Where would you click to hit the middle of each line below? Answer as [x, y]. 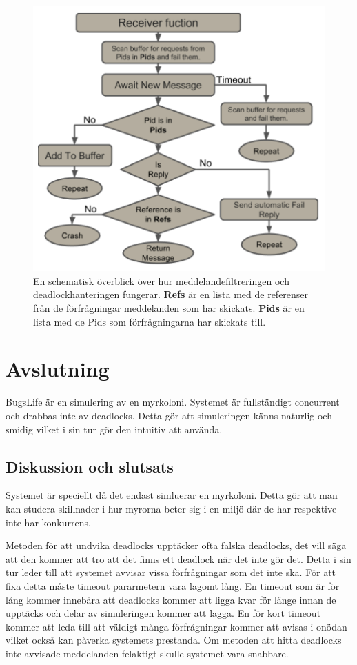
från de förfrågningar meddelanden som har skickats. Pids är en [169, 308]
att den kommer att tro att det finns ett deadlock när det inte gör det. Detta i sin [178, 558]
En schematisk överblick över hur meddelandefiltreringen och [161, 280]
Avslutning [58, 369]
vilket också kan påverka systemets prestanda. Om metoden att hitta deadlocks [174, 640]
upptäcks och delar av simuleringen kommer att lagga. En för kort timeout [163, 613]
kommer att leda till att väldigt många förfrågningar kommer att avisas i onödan [176, 626]
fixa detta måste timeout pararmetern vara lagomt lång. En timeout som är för [173, 585]
